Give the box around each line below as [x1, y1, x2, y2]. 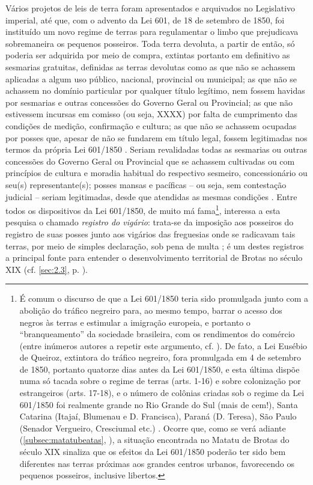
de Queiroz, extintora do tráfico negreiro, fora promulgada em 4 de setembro [19, 351, 302, 364]
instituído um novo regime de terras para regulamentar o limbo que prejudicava [5, 25, 299, 38]
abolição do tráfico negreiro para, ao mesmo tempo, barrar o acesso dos [19, 304, 282, 316]
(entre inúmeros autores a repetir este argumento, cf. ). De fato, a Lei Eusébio [19, 339, 308, 352]
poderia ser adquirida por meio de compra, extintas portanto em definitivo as [5, 49, 290, 61]
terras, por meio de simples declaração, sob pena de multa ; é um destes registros [5, 239, 304, 252]
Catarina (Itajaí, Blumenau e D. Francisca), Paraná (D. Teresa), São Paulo [19, 410, 297, 422]
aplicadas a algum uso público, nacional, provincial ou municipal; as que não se [5, 72, 297, 85]
